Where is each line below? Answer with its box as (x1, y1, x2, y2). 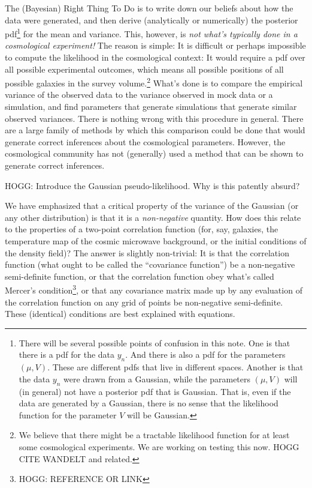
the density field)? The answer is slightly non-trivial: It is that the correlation (5, 246, 289, 259)
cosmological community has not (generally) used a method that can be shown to (5, 147, 304, 160)
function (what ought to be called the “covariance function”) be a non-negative (5, 258, 295, 271)
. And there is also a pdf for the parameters (125, 348, 286, 361)
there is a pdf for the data (19, 348, 115, 361)
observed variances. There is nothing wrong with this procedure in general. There (5, 112, 304, 124)
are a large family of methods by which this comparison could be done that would (5, 124, 305, 136)
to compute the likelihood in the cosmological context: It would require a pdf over (5, 51, 305, 64)
